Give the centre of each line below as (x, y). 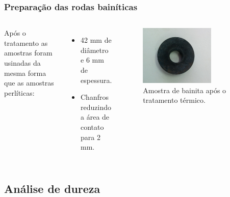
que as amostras (29, 83)
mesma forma (25, 73)
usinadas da (22, 63)
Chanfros (95, 97)
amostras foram (28, 53)
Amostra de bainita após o (185, 90)
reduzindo (96, 107)
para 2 (91, 137)
